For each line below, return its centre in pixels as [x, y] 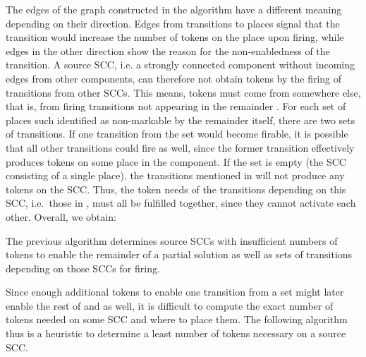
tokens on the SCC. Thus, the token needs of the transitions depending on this [176, 189]
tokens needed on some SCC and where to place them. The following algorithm [177, 319]
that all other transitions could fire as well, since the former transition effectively [180, 147]
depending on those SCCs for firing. [83, 268]
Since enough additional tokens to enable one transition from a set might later [175, 292]
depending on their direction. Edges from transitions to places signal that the [173, 23]
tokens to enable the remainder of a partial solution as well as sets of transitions [179, 254]
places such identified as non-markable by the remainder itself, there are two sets [181, 120]
